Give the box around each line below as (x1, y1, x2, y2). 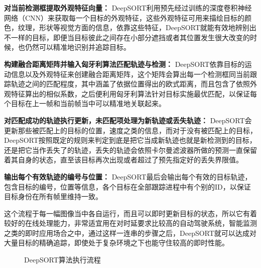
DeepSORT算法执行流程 (24, 254, 101, 265)
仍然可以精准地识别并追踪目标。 (25, 42, 130, 52)
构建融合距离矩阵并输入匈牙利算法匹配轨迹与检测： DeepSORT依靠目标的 (4, 58, 245, 69)
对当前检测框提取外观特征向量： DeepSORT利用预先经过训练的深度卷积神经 (4, 3, 252, 13)
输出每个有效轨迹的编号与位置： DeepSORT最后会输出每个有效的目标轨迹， (4, 171, 252, 182)
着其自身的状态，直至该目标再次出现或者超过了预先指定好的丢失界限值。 (4, 154, 243, 165)
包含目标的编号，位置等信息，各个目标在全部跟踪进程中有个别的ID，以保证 (4, 181, 251, 192)
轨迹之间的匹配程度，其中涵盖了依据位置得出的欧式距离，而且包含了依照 (11, 78, 250, 89)
